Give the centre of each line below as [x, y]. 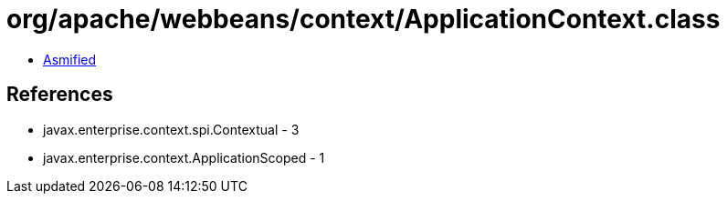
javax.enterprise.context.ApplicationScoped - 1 [184, 157]
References [60, 95]
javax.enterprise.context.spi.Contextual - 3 [171, 129]
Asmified [70, 59]
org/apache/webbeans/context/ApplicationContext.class [363, 19]
